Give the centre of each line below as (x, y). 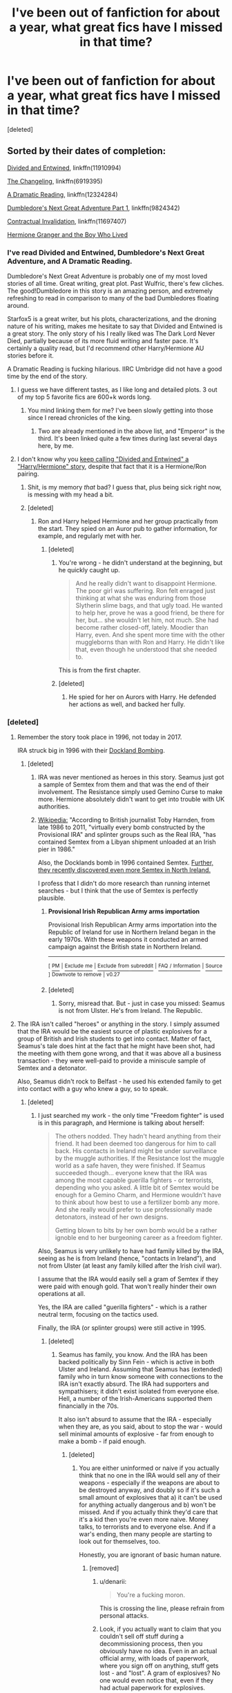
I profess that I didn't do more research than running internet (124, 883)
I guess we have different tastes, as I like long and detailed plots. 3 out (117, 390)
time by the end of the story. (47, 376)
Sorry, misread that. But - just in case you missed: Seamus (142, 1003)
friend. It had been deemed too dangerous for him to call (135, 1143)
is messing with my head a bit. (70, 494)
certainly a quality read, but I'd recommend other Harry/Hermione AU (106, 348)
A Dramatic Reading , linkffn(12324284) (63, 194)
